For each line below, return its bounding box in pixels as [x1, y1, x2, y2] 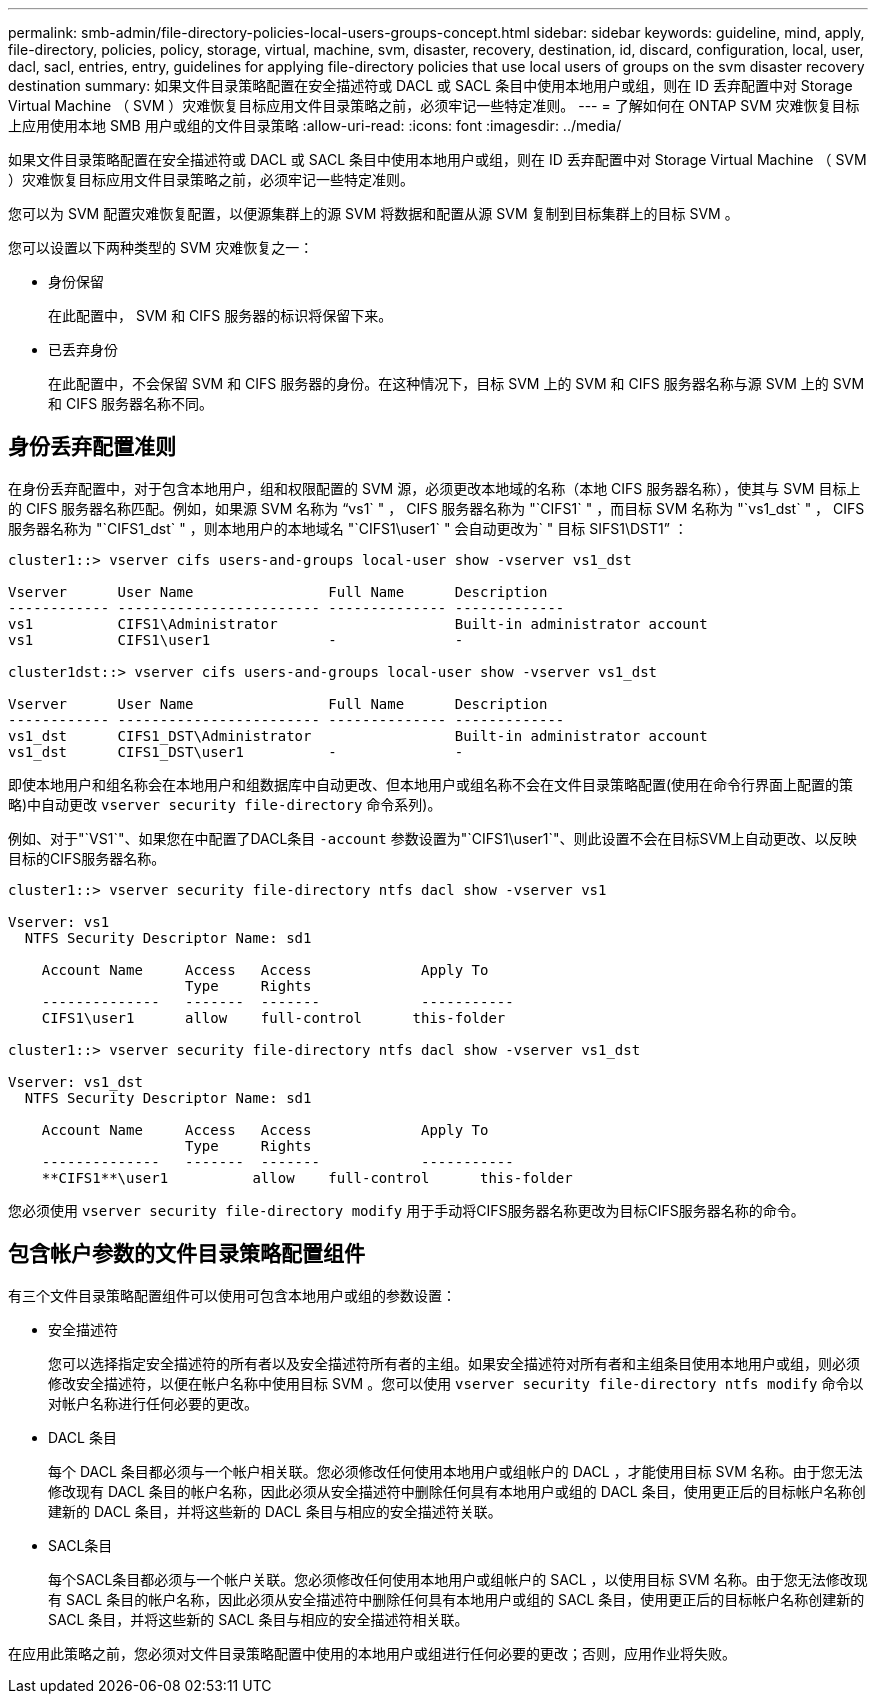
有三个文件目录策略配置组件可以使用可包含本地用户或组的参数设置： [8, 1286, 456, 1304]
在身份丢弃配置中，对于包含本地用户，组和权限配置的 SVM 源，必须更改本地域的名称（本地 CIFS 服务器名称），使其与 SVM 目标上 [8, 479, 861, 497]
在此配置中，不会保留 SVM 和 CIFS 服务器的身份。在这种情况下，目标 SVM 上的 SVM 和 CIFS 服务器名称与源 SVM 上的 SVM [48, 375, 865, 392]
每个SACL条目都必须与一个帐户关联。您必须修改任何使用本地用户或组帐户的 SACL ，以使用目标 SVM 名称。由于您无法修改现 [48, 1570, 868, 1588]
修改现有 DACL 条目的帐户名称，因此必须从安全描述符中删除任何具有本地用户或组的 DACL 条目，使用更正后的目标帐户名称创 [48, 1482, 866, 1500]
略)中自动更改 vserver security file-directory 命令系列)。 [8, 795, 442, 813]
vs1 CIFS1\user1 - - [8, 631, 464, 648]
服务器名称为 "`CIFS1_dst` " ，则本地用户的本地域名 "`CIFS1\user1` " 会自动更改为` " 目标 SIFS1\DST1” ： [8, 519, 688, 537]
